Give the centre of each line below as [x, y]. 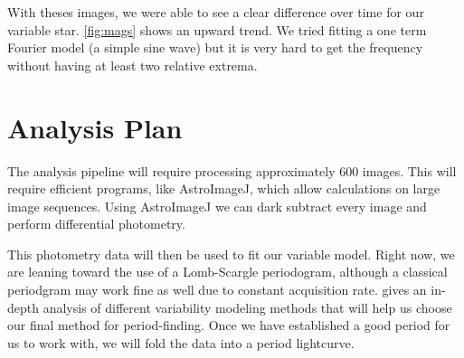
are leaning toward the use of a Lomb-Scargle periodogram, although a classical [227, 272]
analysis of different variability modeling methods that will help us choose [247, 307]
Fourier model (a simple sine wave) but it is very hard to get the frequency [215, 47]
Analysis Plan [95, 127]
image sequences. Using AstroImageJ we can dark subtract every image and [217, 206]
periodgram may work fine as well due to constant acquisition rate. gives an [217, 290]
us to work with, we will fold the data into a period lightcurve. [181, 342]
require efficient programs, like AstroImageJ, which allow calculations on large [224, 188]
